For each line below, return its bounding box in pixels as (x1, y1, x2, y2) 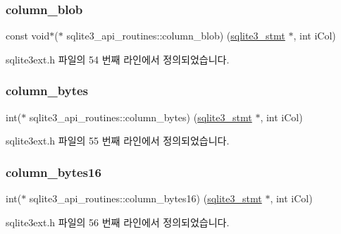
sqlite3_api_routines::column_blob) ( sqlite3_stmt (66, 28, 285, 43)
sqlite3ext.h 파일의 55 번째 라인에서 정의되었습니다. (6, 133, 230, 148)
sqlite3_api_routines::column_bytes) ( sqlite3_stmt (29, 109, 252, 124)
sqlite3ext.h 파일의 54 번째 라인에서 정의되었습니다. (6, 51, 230, 66)
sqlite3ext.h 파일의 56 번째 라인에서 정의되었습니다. (6, 214, 230, 229)
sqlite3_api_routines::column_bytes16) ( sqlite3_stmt (29, 191, 262, 206)
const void (6, 28, 50, 43)
